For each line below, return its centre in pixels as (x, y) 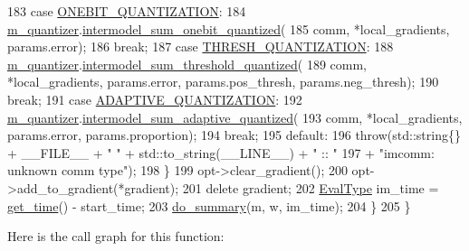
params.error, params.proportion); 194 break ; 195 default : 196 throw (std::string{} (234, 135)
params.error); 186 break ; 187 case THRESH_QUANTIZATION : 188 (201, 46)
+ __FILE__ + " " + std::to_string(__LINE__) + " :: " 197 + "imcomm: (221, 152)
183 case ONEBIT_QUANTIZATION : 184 (127, 11)
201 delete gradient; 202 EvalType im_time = (311, 187)
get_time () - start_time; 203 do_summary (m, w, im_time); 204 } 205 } (209, 205)
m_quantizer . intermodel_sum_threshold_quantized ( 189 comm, (187, 64)
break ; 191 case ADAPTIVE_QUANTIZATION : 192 (155, 99)
